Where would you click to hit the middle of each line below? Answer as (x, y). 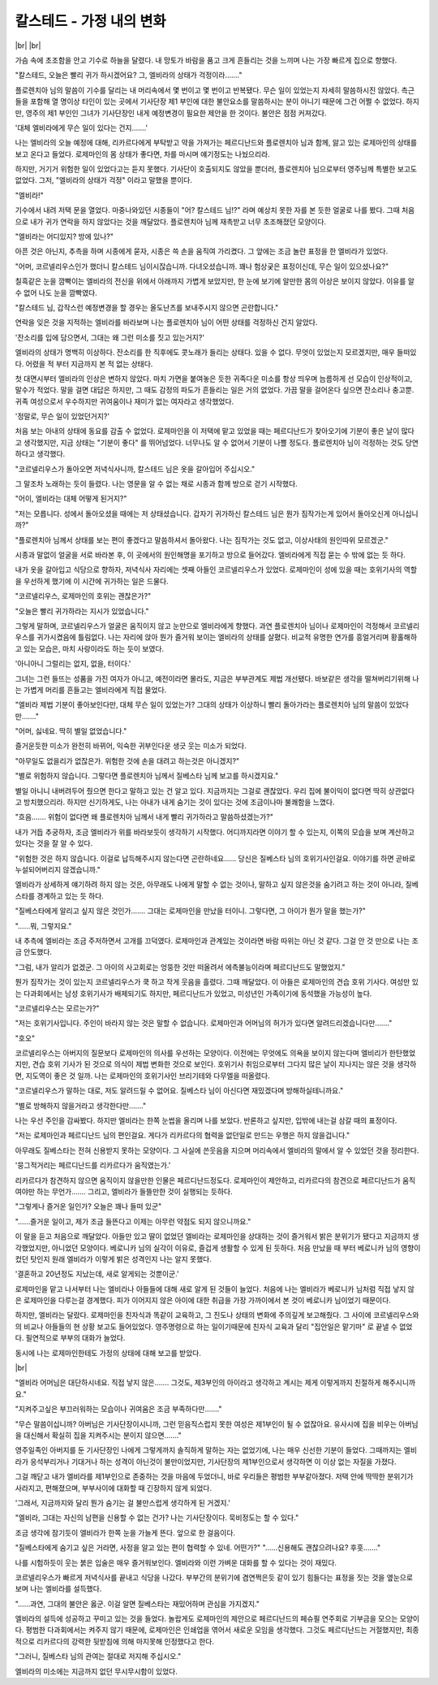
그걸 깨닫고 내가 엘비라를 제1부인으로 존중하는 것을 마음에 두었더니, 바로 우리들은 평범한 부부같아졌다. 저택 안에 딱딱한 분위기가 (214, 1477)
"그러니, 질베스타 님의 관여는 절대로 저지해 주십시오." (98, 1657)
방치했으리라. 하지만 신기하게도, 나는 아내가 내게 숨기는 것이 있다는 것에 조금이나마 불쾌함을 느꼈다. (179, 802)
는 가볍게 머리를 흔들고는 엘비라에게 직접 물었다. (91, 690)
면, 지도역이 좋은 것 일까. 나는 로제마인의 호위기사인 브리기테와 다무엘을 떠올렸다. (143, 1076)
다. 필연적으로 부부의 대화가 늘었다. (70, 1338)
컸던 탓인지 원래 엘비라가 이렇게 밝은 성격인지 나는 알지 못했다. (114, 1258)
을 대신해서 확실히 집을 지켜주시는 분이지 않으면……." (98, 1435)
